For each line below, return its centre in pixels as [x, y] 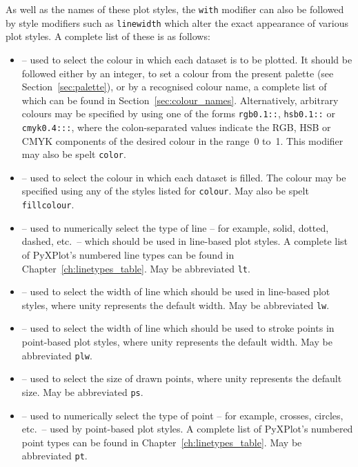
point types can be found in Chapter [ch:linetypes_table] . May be [162, 442]
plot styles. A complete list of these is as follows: [108, 36]
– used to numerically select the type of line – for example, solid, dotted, [175, 227]
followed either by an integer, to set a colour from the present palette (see [178, 73]
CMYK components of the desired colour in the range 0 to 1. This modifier [182, 140]
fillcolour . [48, 205]
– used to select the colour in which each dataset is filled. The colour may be [184, 177]
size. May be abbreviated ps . [82, 391]
